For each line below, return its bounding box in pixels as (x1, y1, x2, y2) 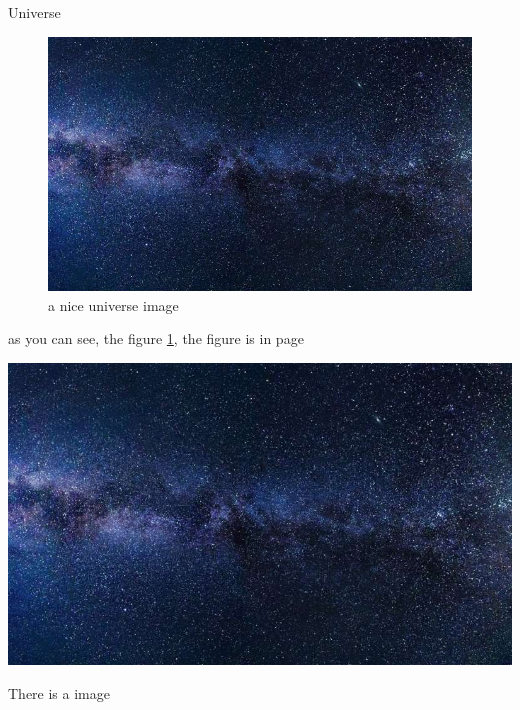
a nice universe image (48, 294, 179, 315)
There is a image (8, 682, 110, 703)
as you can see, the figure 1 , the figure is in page (8, 328, 304, 349)
